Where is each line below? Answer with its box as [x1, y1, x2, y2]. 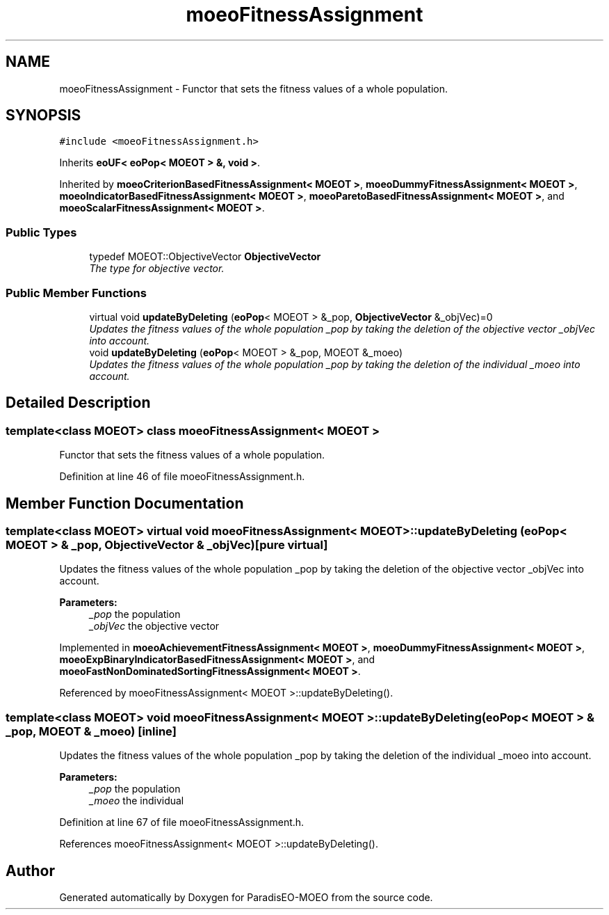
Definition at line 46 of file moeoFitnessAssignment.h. [59, 470, 305, 483]
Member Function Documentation [6, 494, 244, 512]
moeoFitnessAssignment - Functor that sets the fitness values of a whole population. [59, 82, 448, 95]
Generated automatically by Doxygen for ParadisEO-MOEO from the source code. [59, 891, 433, 903]
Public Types [6, 225, 77, 239]
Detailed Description [6, 394, 151, 412]
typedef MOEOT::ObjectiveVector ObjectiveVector [89, 250, 321, 263]
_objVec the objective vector [89, 620, 220, 632]
